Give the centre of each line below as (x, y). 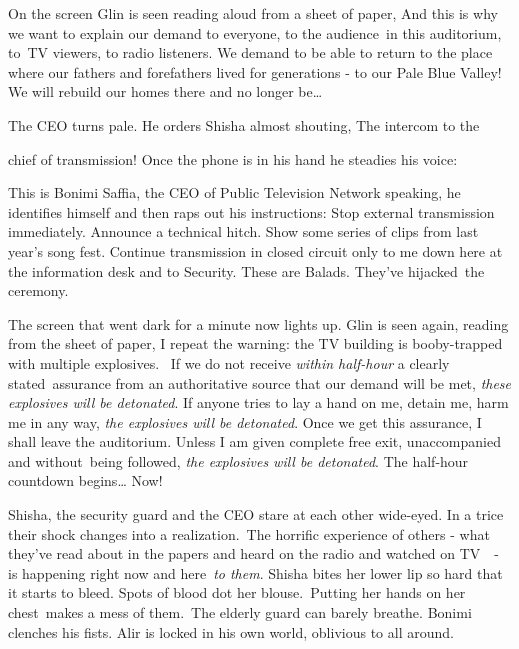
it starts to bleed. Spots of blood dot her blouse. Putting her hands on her (237, 592)
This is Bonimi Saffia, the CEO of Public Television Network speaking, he (234, 192)
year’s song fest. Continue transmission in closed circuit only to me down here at (255, 250)
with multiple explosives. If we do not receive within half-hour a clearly (229, 362)
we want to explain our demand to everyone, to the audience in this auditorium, (255, 32)
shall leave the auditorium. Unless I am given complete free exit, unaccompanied (254, 441)
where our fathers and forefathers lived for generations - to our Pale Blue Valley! (255, 71)
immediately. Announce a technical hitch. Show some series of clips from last (243, 231)
